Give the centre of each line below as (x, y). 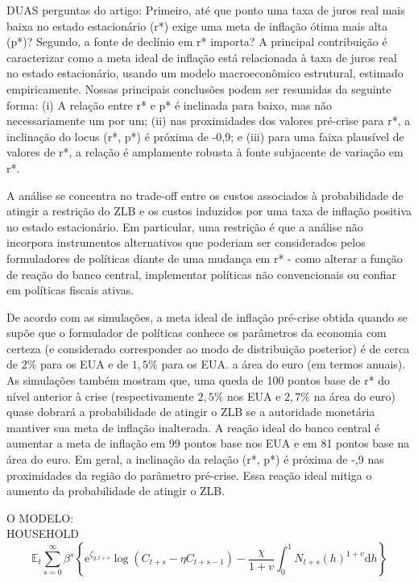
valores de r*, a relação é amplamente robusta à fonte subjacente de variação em (205, 152)
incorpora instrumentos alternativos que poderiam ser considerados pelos (186, 242)
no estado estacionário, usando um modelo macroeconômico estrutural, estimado (205, 73)
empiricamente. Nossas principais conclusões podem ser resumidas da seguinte (199, 88)
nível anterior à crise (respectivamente (100, 396)
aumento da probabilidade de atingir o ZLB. (116, 491)
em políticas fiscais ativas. (70, 290)
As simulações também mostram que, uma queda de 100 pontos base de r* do (199, 380)
